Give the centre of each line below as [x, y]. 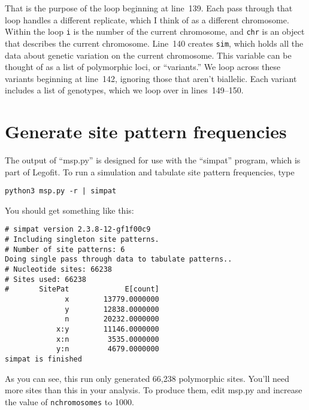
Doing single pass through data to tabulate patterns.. [119, 259]
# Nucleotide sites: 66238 [58, 270]
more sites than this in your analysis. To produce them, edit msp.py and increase [154, 390]
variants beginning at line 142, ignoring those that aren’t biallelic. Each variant [151, 78]
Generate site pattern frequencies [146, 131]
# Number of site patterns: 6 [65, 249]
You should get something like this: [69, 210]
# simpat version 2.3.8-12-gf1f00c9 [78, 230]
